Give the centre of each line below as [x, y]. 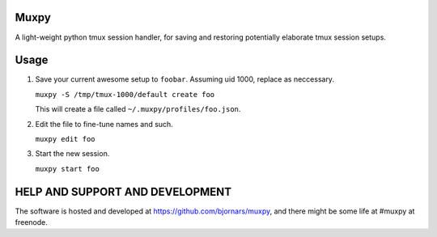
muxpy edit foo [66, 139]
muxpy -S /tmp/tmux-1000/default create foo [125, 94]
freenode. [31, 222]
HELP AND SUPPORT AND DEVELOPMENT [123, 191]
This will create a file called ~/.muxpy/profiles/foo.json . [138, 109]
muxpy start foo [68, 169]
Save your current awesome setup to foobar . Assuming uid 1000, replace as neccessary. [185, 79]
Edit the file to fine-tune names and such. [104, 124]
